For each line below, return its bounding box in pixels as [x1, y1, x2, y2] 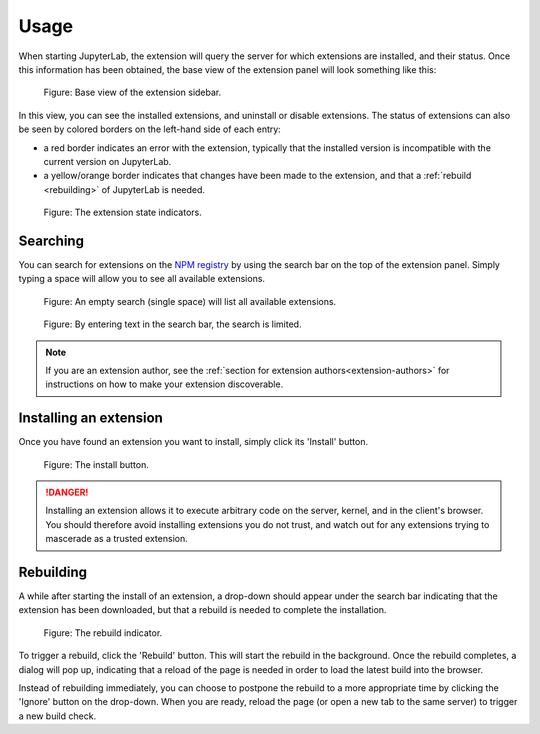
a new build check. [18, 710, 97, 722]
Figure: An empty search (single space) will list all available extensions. [43, 295, 337, 307]
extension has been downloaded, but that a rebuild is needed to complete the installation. [18, 604, 387, 616]
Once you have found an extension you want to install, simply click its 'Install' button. [18, 436, 369, 448]
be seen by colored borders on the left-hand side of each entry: [18, 123, 282, 135]
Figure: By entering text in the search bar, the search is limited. [43, 318, 302, 330]
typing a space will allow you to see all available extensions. [18, 273, 265, 285]
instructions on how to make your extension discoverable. [45, 378, 284, 390]
